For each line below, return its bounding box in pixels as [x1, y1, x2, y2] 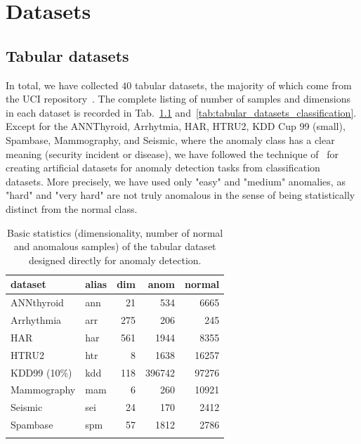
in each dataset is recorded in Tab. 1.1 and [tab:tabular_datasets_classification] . [6, 105, 357, 119]
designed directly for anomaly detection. [28, 252, 202, 267]
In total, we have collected [6, 77, 119, 92]
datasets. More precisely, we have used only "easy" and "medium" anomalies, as [6, 174, 346, 188]
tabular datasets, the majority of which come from [134, 77, 352, 92]
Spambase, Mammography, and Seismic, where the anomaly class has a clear [6, 132, 335, 147]
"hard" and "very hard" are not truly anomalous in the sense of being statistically [6, 188, 355, 202]
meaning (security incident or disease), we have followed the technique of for [6, 146, 339, 161]
